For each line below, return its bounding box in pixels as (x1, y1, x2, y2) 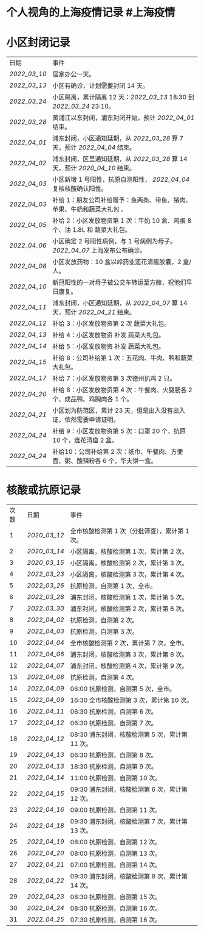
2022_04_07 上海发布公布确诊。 (52, 246, 146, 255)
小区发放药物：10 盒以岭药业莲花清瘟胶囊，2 (52, 257, 182, 266)
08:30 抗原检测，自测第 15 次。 (70, 893, 161, 902)
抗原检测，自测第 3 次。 (70, 628, 138, 636)
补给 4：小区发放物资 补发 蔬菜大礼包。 (52, 331, 165, 339)
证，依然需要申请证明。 (52, 415, 120, 424)
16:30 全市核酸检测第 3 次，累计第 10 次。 (70, 696, 193, 704)
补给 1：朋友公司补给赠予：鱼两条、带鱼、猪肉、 (52, 196, 192, 204)
